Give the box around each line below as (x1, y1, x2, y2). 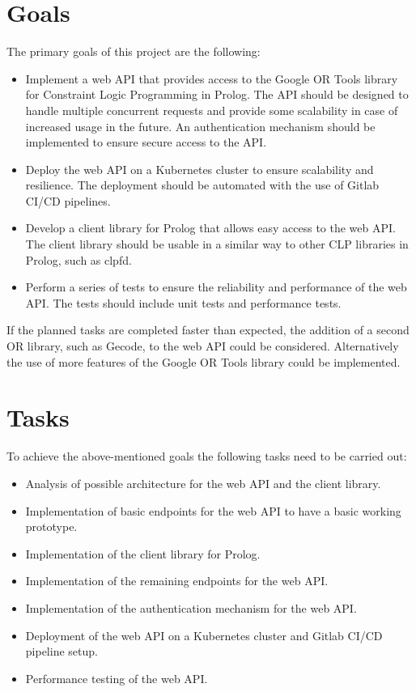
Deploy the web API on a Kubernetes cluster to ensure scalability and (25, 160, 374, 177)
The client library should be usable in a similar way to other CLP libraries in (25, 236, 409, 253)
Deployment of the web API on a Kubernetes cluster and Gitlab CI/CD (25, 626, 383, 643)
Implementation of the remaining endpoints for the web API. (25, 572, 329, 589)
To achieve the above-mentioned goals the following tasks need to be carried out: (6, 448, 407, 465)
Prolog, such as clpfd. (25, 251, 132, 268)
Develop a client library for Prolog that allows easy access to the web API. (25, 219, 396, 236)
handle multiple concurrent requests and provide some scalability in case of (25, 101, 398, 118)
